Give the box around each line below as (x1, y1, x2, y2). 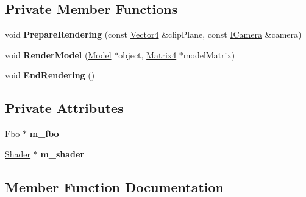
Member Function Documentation (5, 177, 224, 196)
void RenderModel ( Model (5, 48, 112, 61)
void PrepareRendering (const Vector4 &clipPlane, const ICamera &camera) (5, 28, 302, 41)
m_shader (40, 147, 85, 160)
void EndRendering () (5, 69, 95, 81)
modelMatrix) (183, 48, 235, 61)
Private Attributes (5, 98, 124, 117)
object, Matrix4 (118, 48, 177, 61)
